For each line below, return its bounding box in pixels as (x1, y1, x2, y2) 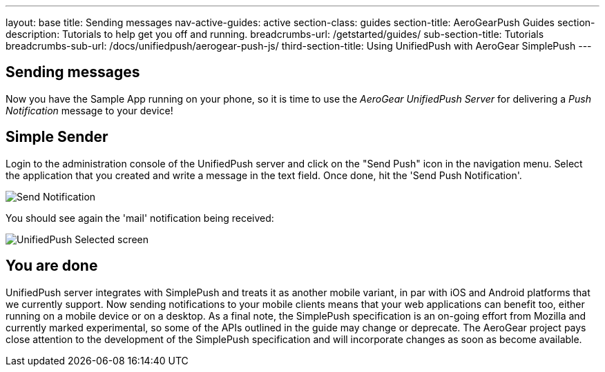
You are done (6, 257, 98, 275)
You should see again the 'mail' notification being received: (6, 211, 274, 224)
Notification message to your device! (6, 104, 173, 116)
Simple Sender (6, 128, 108, 146)
